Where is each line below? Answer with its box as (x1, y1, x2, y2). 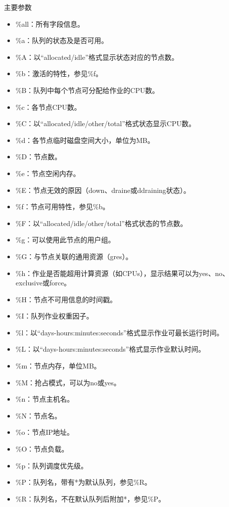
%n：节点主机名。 (15, 394, 74, 404)
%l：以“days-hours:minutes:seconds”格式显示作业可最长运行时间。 (15, 327, 224, 337)
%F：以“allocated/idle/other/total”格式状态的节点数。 (15, 218, 187, 228)
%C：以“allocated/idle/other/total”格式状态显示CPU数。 (15, 118, 196, 129)
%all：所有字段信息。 (15, 18, 85, 29)
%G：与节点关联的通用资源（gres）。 (15, 251, 133, 261)
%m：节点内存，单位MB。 (15, 361, 101, 371)
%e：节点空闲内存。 (15, 168, 80, 178)
